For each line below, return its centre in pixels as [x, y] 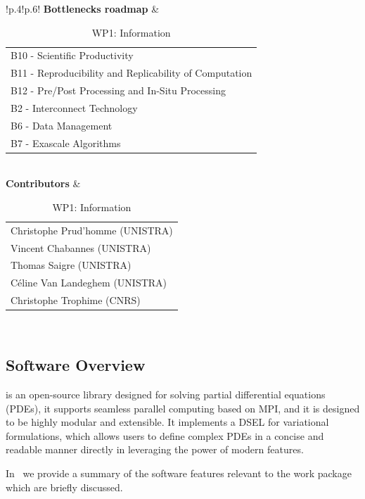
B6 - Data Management [62, 125]
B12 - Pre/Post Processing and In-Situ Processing [118, 90]
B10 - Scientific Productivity [72, 55]
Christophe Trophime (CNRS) [76, 300]
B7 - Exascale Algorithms [66, 143]
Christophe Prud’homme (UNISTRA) [92, 230]
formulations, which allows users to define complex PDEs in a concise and [165, 435]
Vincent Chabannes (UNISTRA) [81, 247]
